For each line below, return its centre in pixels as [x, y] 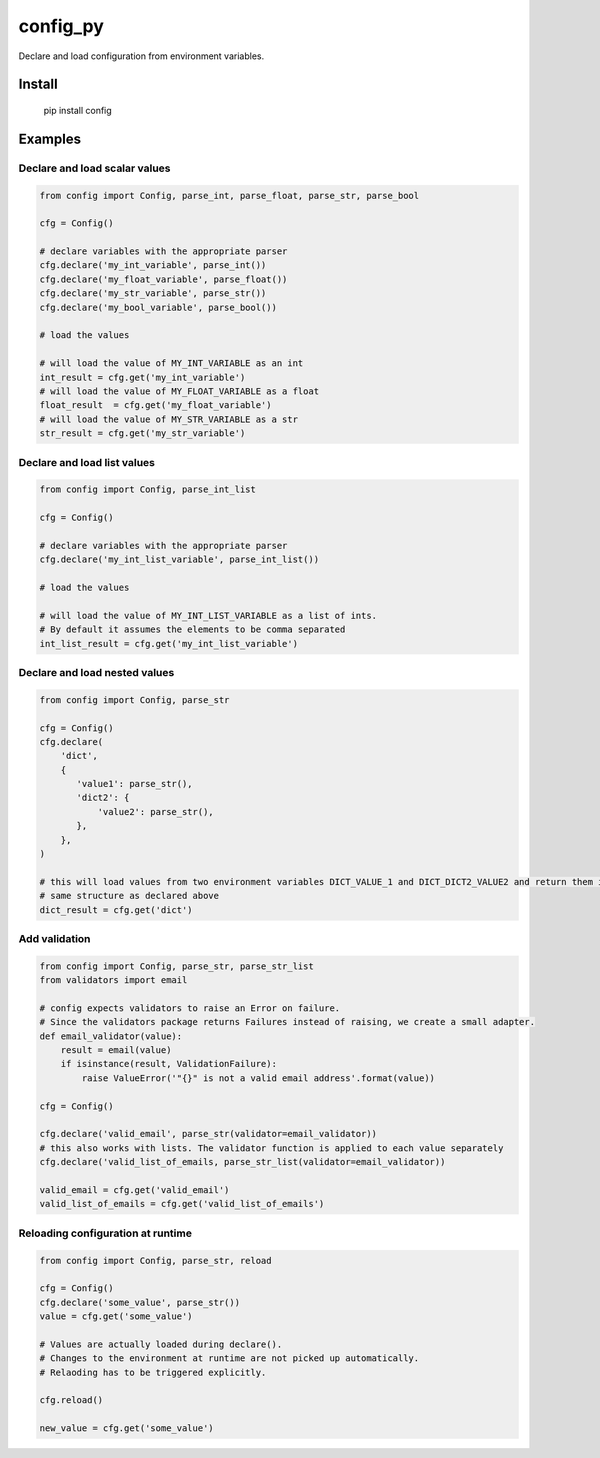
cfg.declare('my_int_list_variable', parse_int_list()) [179, 559]
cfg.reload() [71, 1400]
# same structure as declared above [129, 896]
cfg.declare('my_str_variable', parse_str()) [153, 293]
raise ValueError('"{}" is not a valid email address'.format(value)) [258, 1078]
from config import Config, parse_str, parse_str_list [176, 966]
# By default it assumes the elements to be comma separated [192, 629]
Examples [50, 138]
